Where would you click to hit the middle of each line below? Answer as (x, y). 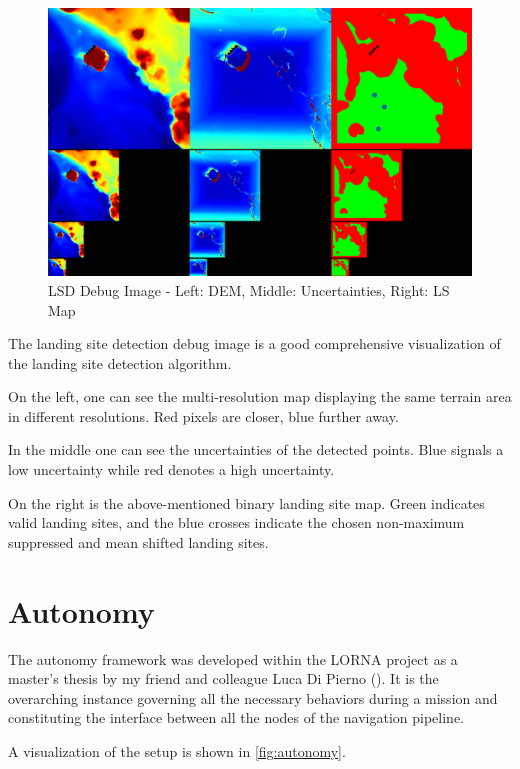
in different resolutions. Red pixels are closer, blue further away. (203, 415)
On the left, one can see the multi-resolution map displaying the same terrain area (260, 396)
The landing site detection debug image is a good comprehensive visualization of (254, 343)
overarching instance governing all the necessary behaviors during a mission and (253, 697)
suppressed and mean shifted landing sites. (138, 541)
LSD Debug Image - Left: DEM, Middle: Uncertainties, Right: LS (249, 289)
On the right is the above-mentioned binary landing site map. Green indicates (246, 502)
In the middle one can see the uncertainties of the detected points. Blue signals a (256, 449)
